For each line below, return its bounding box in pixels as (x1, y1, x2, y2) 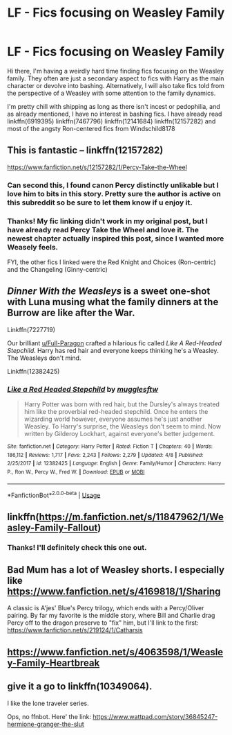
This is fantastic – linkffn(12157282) (7, 144, 164, 157)
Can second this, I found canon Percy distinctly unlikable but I (7, 180, 219, 190)
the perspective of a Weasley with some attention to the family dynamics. (7, 89, 216, 97)
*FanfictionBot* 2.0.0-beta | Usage (7, 490, 101, 499)
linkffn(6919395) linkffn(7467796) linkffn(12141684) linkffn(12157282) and (7, 116, 216, 126)
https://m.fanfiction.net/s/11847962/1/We (39, 511, 224, 523)
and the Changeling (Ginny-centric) (7, 265, 108, 273)
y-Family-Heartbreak (7, 657, 100, 668)
